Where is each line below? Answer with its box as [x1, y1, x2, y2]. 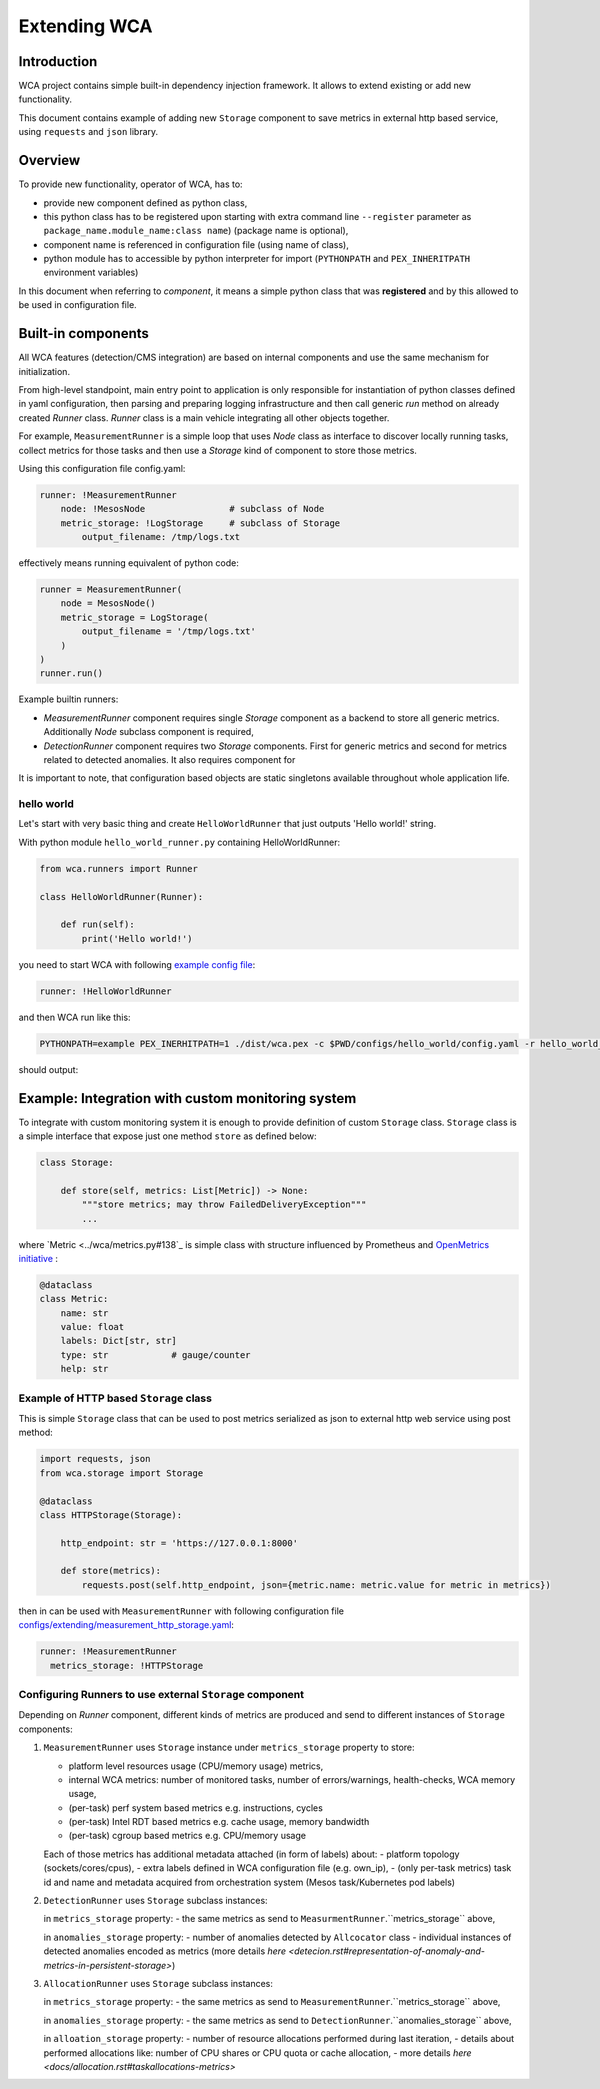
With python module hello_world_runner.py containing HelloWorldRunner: [18, 836, 341, 848]
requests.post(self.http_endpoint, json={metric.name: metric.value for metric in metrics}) [81, 1579, 552, 1590]
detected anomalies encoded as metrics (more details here [43, 1945, 287, 1957]
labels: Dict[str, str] [60, 1335, 177, 1347]
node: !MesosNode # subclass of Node [60, 503, 325, 515]
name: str [60, 1307, 109, 1319]
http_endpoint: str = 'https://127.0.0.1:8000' [60, 1537, 299, 1549]
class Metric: [39, 1293, 109, 1305]
